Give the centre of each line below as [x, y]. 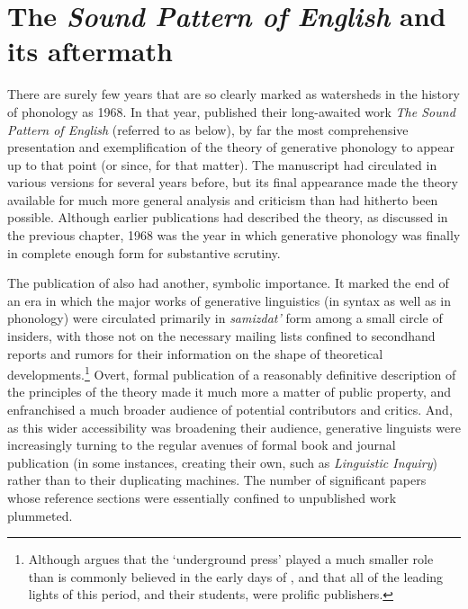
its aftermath [90, 51]
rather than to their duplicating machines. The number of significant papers [217, 480]
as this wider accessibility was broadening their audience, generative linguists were [234, 427]
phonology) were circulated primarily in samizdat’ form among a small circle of [225, 318]
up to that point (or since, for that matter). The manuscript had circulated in [222, 164]
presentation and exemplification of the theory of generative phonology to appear [231, 147]
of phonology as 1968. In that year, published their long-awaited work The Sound [231, 111]
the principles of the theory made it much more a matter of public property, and [229, 392]
